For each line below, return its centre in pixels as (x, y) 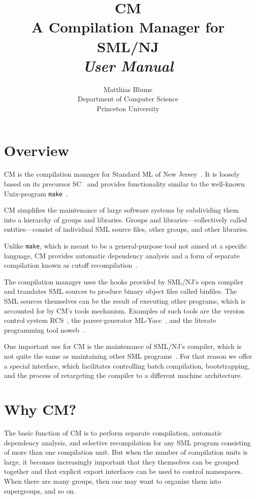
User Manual (128, 65)
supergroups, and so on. (40, 490)
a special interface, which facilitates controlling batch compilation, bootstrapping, (127, 365)
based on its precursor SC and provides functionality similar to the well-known (125, 184)
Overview (37, 150)
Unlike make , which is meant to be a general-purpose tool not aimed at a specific (126, 246)
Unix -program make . (36, 193)
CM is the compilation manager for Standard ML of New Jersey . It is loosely (122, 174)
